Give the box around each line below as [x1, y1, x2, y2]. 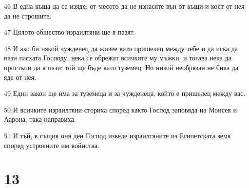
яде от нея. [4, 72, 37, 82]
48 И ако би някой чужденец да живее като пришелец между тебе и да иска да [4, 43, 238, 53]
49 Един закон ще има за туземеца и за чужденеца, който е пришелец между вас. [4, 88, 246, 98]
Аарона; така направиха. [4, 114, 76, 124]
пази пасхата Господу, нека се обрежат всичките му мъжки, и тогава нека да [4, 53, 231, 63]
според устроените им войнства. [4, 140, 99, 150]
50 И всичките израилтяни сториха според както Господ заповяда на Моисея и [4, 104, 237, 114]
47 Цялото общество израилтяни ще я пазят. [4, 27, 135, 37]
